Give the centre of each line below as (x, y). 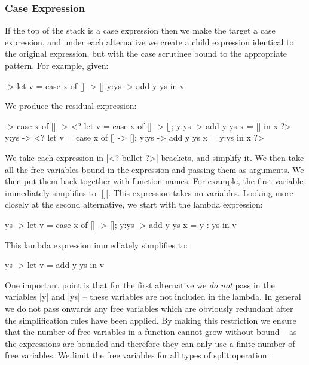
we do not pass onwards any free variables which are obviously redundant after (149, 308)
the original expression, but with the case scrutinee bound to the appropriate (146, 54)
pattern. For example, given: (57, 65)
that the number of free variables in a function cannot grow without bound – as (151, 332)
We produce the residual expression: (71, 106)
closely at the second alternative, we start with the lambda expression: (134, 204)
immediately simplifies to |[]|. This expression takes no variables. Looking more (149, 192)
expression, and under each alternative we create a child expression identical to (149, 42)
